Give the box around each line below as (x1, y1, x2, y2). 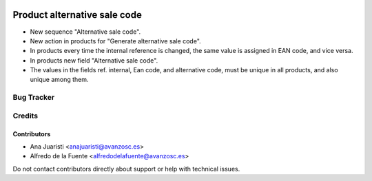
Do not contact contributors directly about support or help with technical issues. (12, 164, 240, 173)
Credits (12, 111, 38, 120)
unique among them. (30, 76, 89, 84)
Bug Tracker (12, 93, 55, 103)
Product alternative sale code (12, 9, 143, 21)
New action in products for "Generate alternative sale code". (30, 36, 201, 45)
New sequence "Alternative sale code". (30, 28, 141, 36)
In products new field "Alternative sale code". (30, 56, 158, 65)
